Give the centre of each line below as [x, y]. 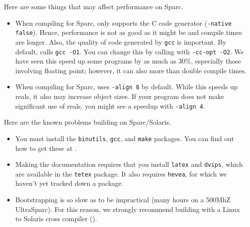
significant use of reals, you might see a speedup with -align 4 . [110, 105]
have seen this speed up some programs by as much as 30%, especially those [128, 61]
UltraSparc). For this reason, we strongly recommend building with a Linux [128, 209]
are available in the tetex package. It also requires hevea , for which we [121, 173]
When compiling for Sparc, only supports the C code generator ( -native [123, 23]
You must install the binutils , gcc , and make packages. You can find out [125, 138]
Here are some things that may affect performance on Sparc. [94, 6]
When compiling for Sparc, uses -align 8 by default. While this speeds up [126, 87]
